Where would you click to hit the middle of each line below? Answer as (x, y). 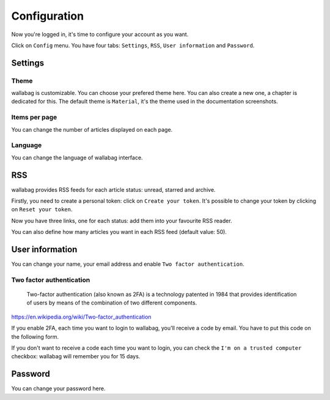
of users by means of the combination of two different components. (112, 303)
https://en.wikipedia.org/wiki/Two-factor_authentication (82, 317)
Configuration (48, 16)
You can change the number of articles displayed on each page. (92, 129)
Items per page (34, 118)
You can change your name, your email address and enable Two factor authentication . (128, 264)
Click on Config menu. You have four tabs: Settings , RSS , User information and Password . (133, 45)
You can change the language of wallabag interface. (77, 157)
